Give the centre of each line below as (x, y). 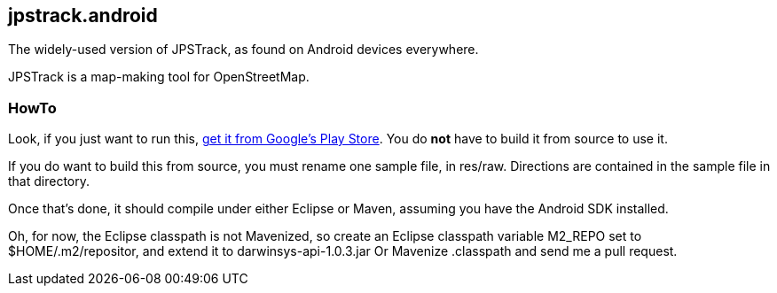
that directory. (49, 181)
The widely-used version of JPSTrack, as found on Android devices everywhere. (243, 50)
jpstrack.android (83, 15)
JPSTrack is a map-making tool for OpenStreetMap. (159, 77)
